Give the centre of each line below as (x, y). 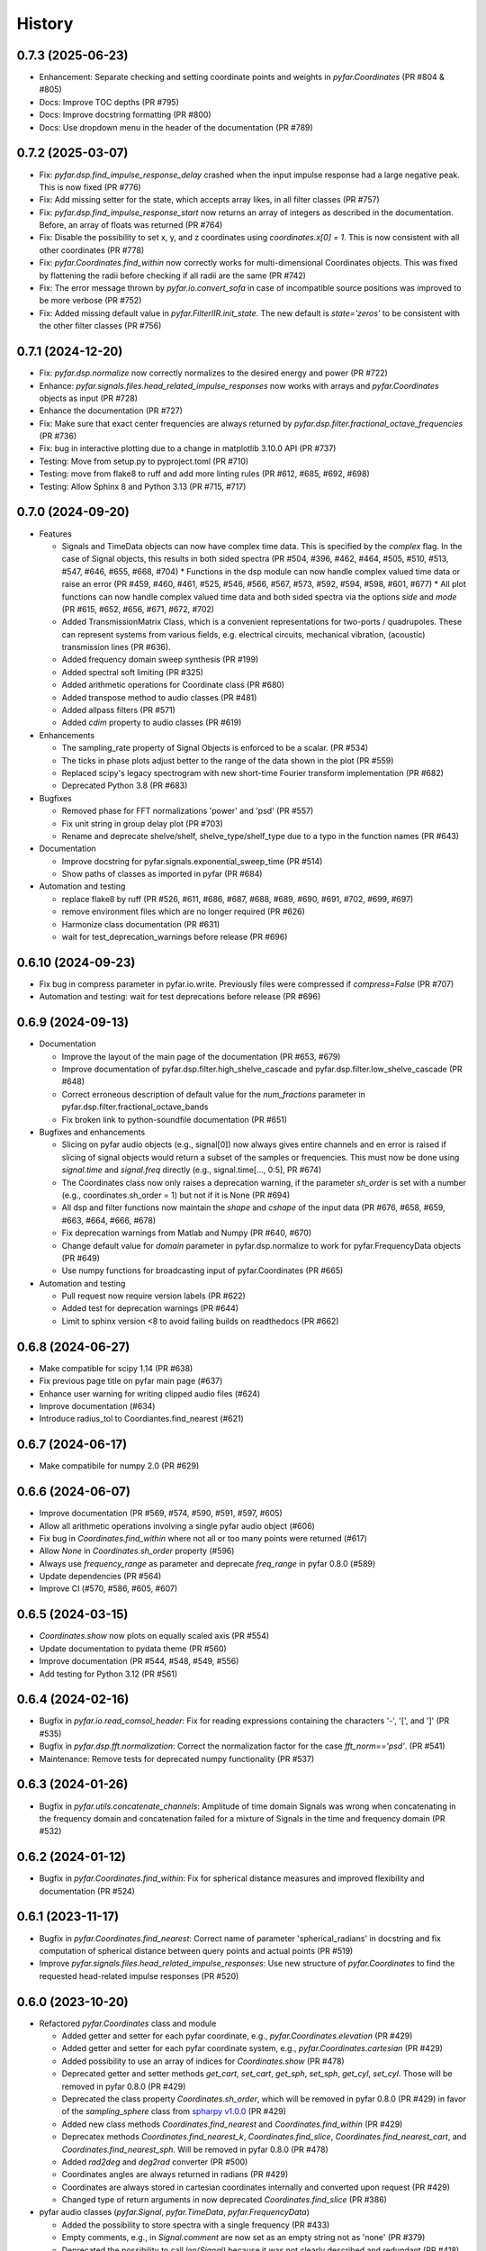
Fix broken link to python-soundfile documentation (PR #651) (175, 1119)
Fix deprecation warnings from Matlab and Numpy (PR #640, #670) (187, 1233)
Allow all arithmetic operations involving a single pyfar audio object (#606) (177, 1525)
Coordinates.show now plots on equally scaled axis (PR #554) (154, 1636)
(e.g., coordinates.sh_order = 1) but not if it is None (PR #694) (176, 1195)
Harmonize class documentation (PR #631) (141, 924)
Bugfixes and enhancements (92, 1132)
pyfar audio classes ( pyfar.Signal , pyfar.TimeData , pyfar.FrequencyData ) (175, 2212)
